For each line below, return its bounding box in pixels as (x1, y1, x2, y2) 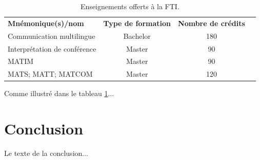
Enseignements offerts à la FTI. (81, 1, 179, 11)
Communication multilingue (8, 30, 95, 41)
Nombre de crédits (178, 17, 245, 28)
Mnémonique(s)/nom (8, 17, 84, 28)
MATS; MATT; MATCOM (8, 68, 93, 79)
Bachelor (123, 30, 151, 41)
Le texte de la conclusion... (4, 148, 88, 158)
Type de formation (103, 17, 171, 28)
